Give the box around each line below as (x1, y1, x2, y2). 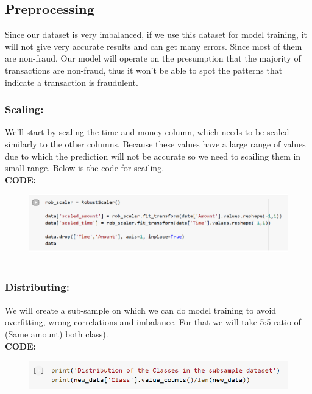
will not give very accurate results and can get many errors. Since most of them (5, 40, 302, 52)
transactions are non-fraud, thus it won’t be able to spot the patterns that (5, 63, 283, 76)
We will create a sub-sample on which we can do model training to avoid (5, 303, 277, 316)
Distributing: (5, 280, 69, 295)
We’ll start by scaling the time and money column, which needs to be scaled (5, 125, 289, 138)
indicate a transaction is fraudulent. (5, 76, 138, 88)
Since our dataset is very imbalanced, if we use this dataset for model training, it (5, 28, 307, 41)
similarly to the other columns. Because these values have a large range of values (5, 137, 306, 150)
